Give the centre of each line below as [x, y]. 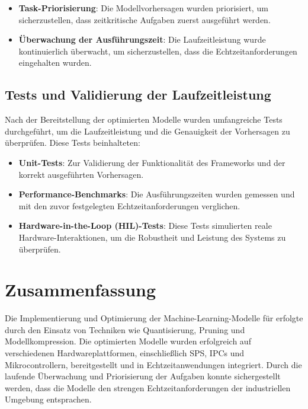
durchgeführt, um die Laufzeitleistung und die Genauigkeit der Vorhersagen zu [147, 131]
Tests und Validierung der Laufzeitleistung [138, 95]
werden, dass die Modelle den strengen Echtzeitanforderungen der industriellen [148, 387]
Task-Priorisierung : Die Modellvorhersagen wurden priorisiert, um [143, 8]
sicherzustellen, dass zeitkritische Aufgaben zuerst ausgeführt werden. [145, 19]
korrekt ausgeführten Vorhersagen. [81, 174]
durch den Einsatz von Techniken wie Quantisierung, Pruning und [125, 329]
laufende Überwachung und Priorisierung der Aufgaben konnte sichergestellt [143, 376]
